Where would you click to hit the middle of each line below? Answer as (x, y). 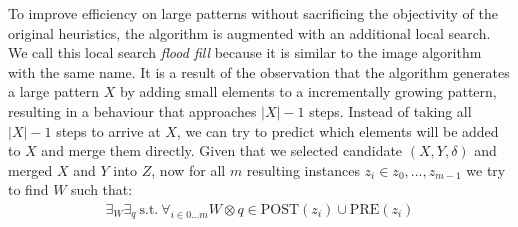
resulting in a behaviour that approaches (132, 110)
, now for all (188, 169)
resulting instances (303, 169)
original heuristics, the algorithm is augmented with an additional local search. (249, 32)
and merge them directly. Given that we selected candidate (222, 150)
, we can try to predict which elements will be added (337, 130)
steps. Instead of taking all (390, 110)
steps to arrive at (108, 130)
